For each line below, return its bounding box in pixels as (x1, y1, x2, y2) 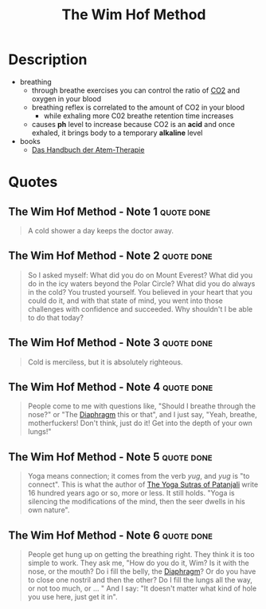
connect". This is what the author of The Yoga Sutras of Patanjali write (27, 480, 259, 489)
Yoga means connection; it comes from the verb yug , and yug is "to (27, 472, 250, 481)
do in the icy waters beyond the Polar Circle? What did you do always (27, 278, 256, 289)
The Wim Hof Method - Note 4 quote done (8, 380, 213, 393)
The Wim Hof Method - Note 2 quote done (8, 249, 213, 263)
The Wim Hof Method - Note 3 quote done (8, 336, 213, 349)
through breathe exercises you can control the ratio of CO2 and (31, 86, 241, 95)
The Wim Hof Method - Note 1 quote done (8, 205, 211, 218)
